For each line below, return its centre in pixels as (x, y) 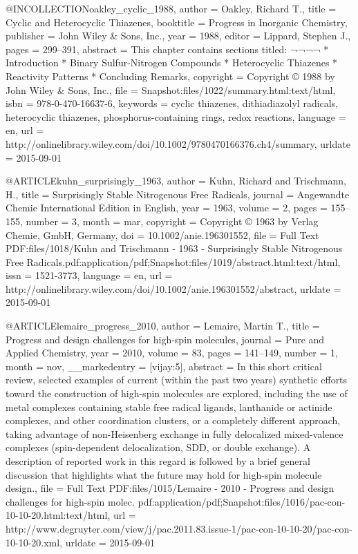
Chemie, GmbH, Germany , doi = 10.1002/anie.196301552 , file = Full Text (162, 235)
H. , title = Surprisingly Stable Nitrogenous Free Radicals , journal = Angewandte (178, 194)
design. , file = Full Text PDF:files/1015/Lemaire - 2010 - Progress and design (170, 488)
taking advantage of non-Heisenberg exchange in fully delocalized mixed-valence (175, 433)
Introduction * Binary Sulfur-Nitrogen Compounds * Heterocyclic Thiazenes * (172, 63)
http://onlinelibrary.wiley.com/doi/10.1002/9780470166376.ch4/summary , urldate (178, 143)
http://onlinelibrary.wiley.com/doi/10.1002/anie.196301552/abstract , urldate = (173, 288)
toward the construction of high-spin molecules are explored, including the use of (177, 393)
